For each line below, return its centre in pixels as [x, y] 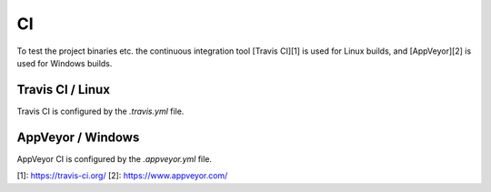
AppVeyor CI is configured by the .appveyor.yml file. [115, 158]
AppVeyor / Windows [78, 137]
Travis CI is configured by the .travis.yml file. [100, 111]
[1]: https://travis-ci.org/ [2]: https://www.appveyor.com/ [122, 176]
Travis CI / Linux [64, 90]
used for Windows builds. [65, 63]
